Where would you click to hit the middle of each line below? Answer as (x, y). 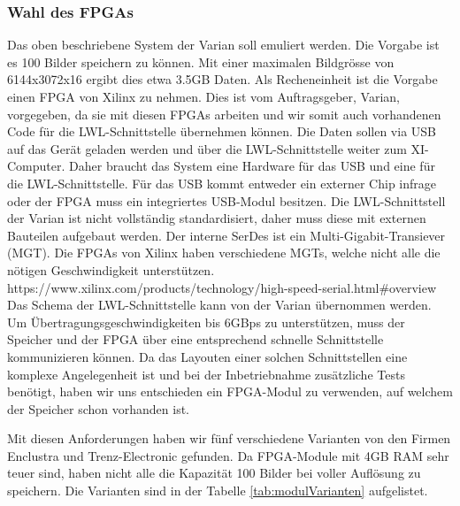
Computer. (36, 166)
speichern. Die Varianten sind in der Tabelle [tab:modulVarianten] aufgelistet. (218, 491)
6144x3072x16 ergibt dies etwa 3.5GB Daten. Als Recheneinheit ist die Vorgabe (222, 79)
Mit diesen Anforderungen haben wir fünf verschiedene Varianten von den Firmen (229, 438)
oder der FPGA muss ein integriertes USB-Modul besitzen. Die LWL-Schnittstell (226, 200)
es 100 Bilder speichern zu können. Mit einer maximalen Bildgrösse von (201, 61)
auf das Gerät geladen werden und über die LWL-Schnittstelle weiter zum (207, 148)
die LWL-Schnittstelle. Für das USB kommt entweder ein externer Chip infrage (222, 183)
